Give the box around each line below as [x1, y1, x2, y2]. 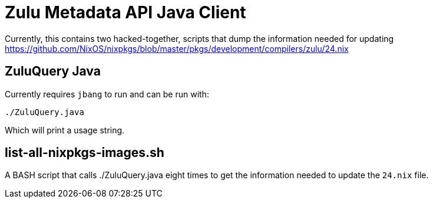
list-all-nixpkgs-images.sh [5, 145, 164, 161]
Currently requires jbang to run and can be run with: [5, 89, 209, 99]
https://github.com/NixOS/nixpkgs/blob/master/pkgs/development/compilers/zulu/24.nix [5, 43, 349, 54]
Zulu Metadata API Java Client [5, 2, 246, 22]
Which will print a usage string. [5, 125, 125, 135]
